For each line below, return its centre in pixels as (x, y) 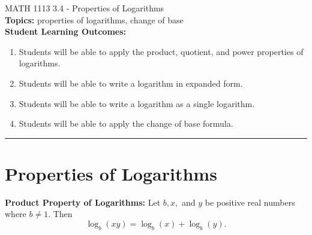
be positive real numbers (250, 202)
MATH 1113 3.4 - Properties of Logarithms (85, 8)
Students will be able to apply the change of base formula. (126, 123)
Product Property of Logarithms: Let (83, 202)
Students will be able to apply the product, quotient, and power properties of (161, 51)
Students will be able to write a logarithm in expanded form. (131, 83)
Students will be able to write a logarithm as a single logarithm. (137, 103)
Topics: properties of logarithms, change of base (94, 19)
